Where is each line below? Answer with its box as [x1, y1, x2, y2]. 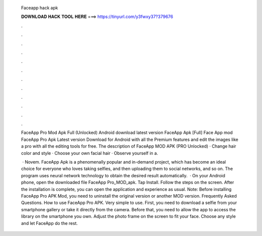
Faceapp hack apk [21, 5, 58, 11]
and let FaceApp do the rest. [21, 220, 78, 226]
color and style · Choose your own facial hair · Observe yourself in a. [21, 150, 158, 156]
